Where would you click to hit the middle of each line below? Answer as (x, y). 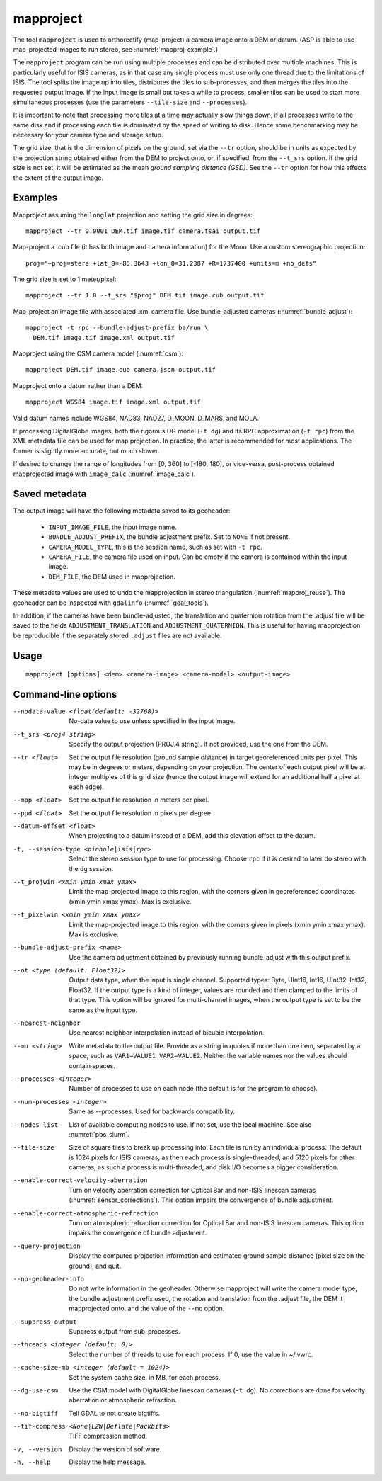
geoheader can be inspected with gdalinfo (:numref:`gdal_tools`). (111, 603)
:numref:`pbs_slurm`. (99, 1134)
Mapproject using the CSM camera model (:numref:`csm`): (98, 353)
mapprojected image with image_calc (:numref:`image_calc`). (104, 474)
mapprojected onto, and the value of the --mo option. (147, 1309)
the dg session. (91, 868)
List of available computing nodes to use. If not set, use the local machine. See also (190, 1124)
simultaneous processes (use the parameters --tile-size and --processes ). (130, 102)
